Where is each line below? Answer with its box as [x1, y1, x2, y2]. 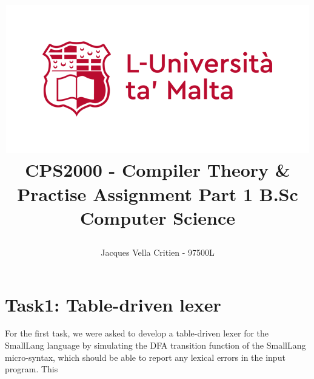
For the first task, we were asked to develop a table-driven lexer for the [5, 327, 269, 340]
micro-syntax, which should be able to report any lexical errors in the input [5, 350, 286, 363]
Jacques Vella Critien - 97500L [101, 245, 215, 258]
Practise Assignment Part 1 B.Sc [17, 181, 298, 206]
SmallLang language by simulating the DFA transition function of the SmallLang [5, 339, 306, 352]
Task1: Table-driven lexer [5, 292, 221, 316]
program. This [5, 363, 58, 375]
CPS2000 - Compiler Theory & [25, 157, 290, 182]
